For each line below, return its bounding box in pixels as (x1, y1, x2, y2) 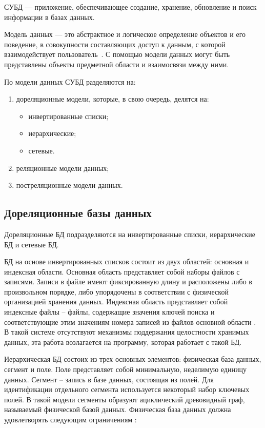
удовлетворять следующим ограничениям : (4, 414, 137, 425)
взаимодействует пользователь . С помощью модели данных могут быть (4, 49, 230, 60)
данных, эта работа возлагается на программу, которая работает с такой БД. (4, 336, 242, 347)
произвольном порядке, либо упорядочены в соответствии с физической (4, 286, 229, 297)
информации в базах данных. (4, 11, 95, 22)
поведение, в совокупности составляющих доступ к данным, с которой (4, 38, 226, 49)
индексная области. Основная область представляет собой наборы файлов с (4, 266, 240, 277)
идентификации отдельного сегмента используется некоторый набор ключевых (4, 384, 250, 395)
